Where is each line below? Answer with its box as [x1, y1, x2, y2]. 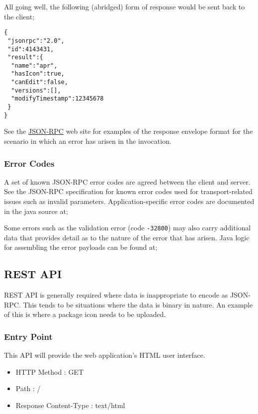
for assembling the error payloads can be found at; [4, 242, 158, 252]
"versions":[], [11, 87, 61, 94]
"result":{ [7, 54, 43, 61]
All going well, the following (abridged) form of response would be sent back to [4, 1, 245, 11]
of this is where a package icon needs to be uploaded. [4, 309, 166, 319]
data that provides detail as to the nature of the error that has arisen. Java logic [4, 232, 250, 242]
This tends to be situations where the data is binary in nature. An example [23, 299, 253, 310]
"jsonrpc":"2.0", [7, 37, 65, 44]
